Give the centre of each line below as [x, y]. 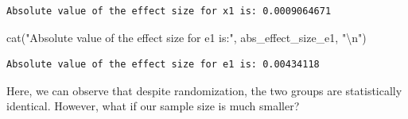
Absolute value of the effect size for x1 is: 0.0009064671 [169, 11]
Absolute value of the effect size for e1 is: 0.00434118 [163, 65]
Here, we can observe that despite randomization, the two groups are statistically [204, 90]
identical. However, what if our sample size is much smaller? [153, 106]
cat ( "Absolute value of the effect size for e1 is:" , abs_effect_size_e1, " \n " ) [187, 37]
